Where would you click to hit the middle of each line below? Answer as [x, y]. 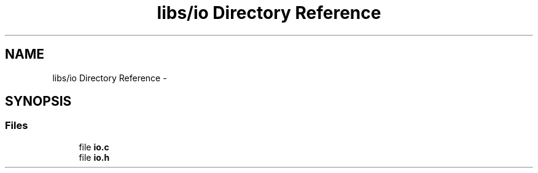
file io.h [94, 157]
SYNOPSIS [38, 101]
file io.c [94, 147]
